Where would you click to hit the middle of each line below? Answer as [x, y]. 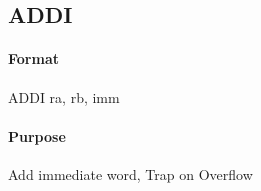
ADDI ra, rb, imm [64, 96]
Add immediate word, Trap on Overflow [130, 173]
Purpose [37, 135]
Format [33, 58]
